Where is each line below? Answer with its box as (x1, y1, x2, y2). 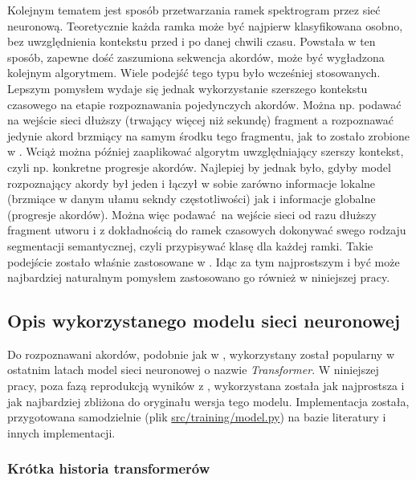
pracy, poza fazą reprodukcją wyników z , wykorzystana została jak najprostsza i (7, 377, 405, 394)
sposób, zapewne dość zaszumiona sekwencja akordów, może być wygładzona (7, 48, 385, 65)
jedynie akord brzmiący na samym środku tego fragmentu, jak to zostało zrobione (7, 127, 410, 144)
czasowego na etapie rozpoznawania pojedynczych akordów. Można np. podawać (7, 96, 402, 112)
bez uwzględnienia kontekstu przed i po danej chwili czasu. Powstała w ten (7, 33, 376, 50)
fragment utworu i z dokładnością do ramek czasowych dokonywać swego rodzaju (7, 222, 406, 238)
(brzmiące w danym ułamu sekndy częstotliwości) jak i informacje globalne (7, 190, 376, 207)
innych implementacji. (7, 424, 116, 441)
